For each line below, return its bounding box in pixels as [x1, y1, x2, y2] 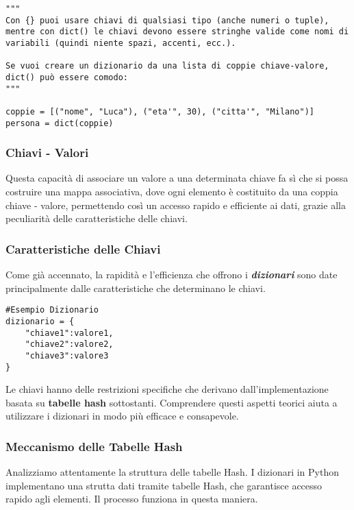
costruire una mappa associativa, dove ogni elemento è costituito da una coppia [5, 184, 338, 199]
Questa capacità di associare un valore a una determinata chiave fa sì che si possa [5, 171, 349, 185]
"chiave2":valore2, [25, 339, 114, 350]
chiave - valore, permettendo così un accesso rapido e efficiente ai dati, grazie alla [5, 197, 346, 212]
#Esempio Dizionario [5, 305, 99, 315]
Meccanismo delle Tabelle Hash [5, 437, 183, 454]
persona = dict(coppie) [5, 118, 114, 128]
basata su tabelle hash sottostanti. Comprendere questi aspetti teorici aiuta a [5, 395, 338, 409]
